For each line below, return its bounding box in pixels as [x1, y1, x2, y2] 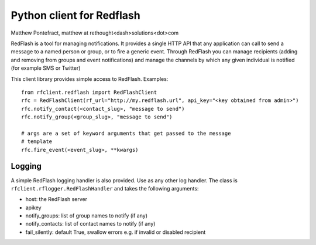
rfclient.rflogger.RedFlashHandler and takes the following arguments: [11, 185, 199, 192]
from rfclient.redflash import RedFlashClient [21, 89, 157, 96]
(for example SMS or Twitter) [11, 64, 81, 72]
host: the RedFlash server [25, 196, 88, 203]
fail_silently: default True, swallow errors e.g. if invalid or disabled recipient [25, 229, 206, 236]
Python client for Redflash [11, 9, 140, 22]
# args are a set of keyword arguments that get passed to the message [21, 130, 231, 137]
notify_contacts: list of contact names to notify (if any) [25, 220, 156, 227]
